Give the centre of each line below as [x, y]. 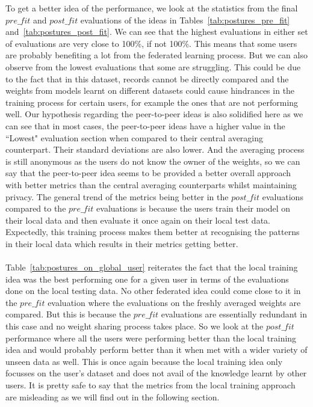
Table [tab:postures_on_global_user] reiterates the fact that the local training [152, 267]
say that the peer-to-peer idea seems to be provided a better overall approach [148, 173]
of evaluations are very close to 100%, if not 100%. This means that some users [151, 43]
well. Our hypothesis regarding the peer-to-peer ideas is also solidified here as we [154, 114]
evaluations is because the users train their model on [194, 208]
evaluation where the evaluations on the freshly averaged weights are [174, 302]
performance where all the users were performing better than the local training [151, 338]
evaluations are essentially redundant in [234, 314]
